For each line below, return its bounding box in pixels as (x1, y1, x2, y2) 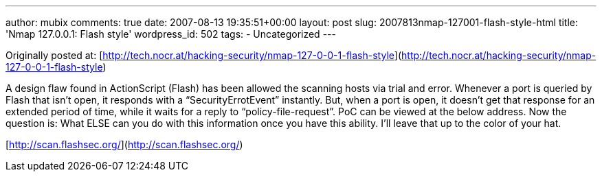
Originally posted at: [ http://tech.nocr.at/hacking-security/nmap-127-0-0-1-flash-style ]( (5, 49, 402, 61)
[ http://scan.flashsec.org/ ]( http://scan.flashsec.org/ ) (5, 139, 243, 150)
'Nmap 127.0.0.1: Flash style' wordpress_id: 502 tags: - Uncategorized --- (5, 28, 336, 40)
